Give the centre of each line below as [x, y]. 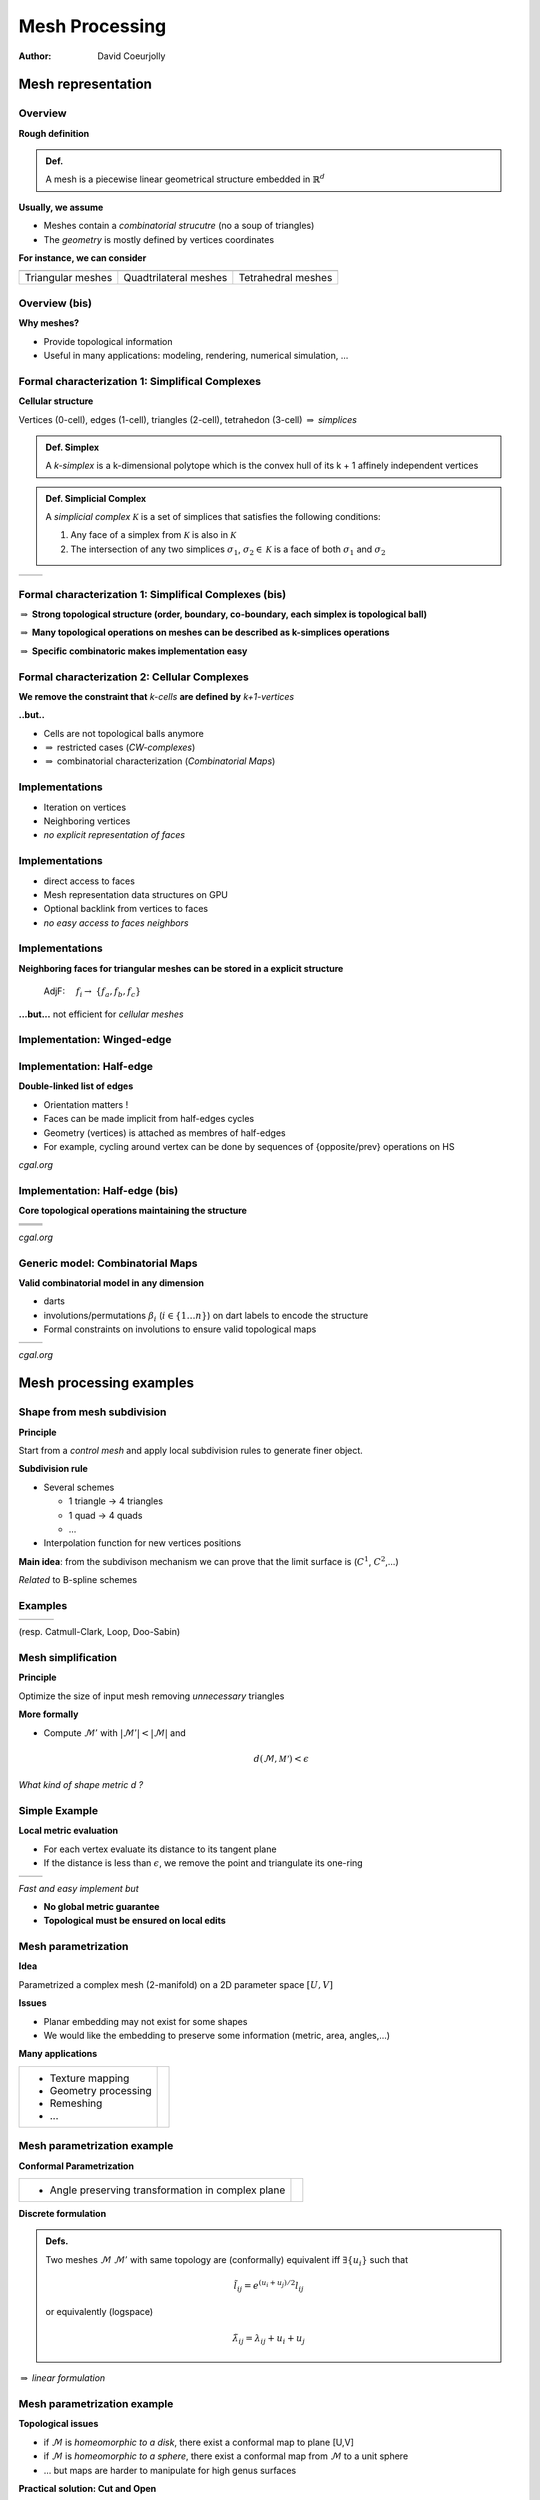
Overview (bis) [55, 303]
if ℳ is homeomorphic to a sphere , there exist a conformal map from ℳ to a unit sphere [226, 2456]
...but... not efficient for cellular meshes [101, 1014]
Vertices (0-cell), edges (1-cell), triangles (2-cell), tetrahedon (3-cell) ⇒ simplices [187, 419]
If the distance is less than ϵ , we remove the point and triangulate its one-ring [203, 1863]
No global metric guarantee [101, 1906]
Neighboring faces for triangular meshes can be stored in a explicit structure [181, 968]
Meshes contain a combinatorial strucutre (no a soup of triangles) [179, 226]
